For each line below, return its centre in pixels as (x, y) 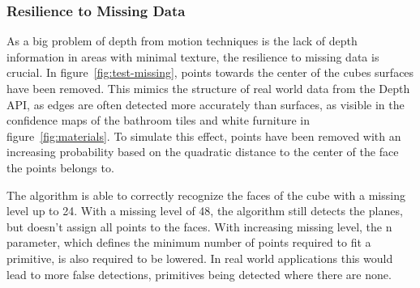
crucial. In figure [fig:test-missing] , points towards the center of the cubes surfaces (210, 72)
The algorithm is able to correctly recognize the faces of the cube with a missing (206, 195)
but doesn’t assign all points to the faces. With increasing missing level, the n (199, 226)
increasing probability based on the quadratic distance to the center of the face (203, 152)
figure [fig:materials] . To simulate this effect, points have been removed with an (204, 136)
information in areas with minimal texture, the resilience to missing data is (193, 56)
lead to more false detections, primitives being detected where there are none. (199, 274)
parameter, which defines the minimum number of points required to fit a (189, 242)
